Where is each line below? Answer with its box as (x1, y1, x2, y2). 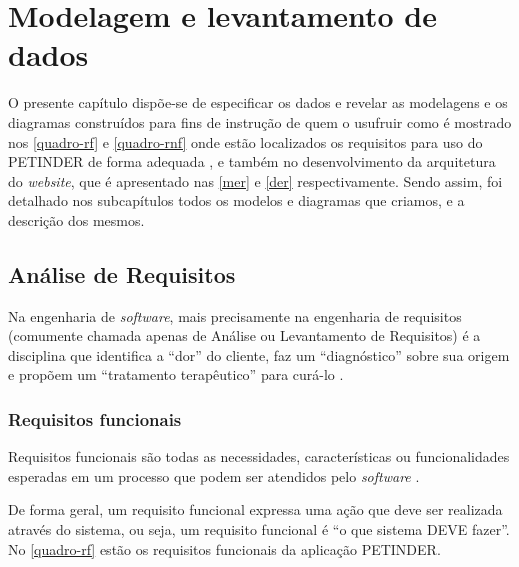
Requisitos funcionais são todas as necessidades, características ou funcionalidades (8, 446, 510, 467)
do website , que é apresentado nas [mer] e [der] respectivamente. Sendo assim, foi (8, 170, 503, 191)
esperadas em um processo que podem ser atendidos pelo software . (8, 465, 420, 486)
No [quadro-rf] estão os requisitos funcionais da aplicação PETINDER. (8, 538, 441, 559)
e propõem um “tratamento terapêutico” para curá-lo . (8, 364, 344, 385)
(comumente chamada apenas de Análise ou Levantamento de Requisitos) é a (8, 325, 481, 346)
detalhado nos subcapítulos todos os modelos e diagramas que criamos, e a (8, 190, 465, 211)
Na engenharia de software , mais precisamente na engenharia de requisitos (8, 305, 462, 326)
